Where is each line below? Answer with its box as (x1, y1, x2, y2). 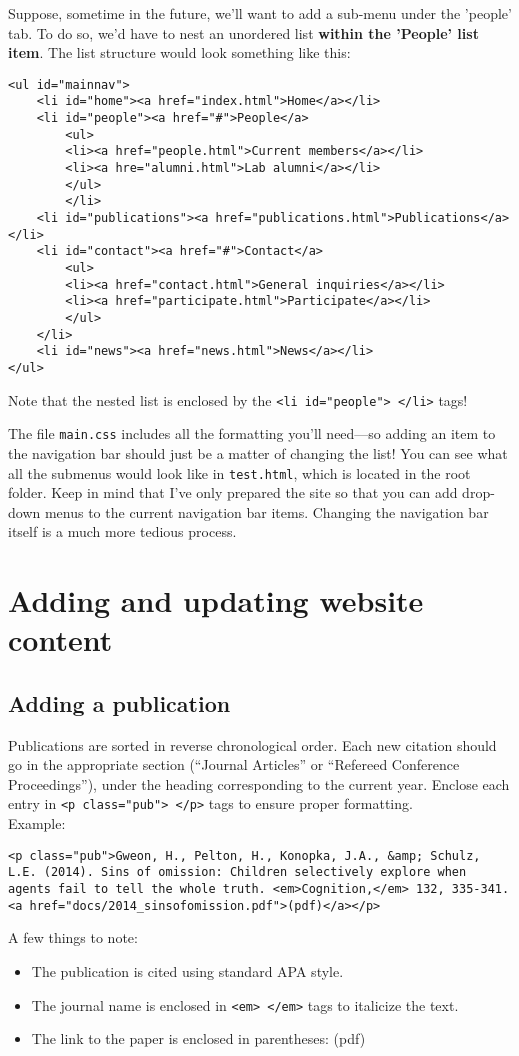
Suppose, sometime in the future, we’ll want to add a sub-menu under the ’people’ (8, 3, 512, 23)
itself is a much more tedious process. (8, 521, 237, 542)
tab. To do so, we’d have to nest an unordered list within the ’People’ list (8, 22, 479, 43)
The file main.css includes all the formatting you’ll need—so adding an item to (8, 423, 496, 444)
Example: (8, 813, 66, 834)
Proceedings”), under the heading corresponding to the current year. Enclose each (8, 773, 510, 794)
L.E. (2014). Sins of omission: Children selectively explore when (8, 865, 467, 880)
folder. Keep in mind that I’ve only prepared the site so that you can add (8, 482, 458, 503)
